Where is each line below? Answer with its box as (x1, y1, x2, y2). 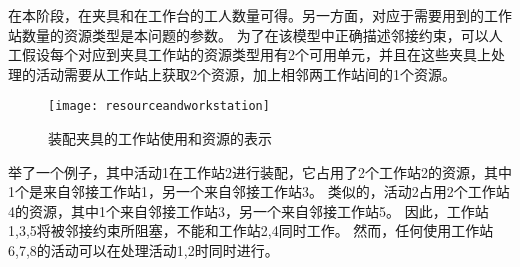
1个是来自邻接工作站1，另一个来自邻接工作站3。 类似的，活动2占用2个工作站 (8, 181, 510, 202)
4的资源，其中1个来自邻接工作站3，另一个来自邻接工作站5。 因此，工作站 (8, 200, 489, 221)
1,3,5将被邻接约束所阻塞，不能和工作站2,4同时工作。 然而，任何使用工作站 (8, 220, 494, 241)
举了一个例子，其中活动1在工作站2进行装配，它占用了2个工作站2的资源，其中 (8, 161, 512, 182)
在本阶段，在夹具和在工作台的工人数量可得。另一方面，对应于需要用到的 (8, 5, 484, 25)
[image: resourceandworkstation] (48, 99, 270, 114)
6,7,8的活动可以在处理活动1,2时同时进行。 (8, 240, 279, 260)
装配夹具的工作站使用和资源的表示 (48, 128, 272, 149)
